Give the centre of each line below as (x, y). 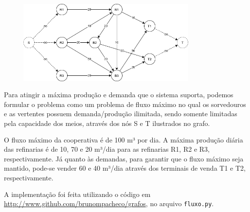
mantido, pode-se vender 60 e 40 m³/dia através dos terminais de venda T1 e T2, (125, 168)
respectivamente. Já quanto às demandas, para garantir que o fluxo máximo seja (124, 158)
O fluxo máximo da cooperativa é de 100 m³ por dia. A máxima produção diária (124, 139)
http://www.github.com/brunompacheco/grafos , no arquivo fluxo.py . (109, 203)
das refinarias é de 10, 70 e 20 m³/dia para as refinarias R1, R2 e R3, (107, 149)
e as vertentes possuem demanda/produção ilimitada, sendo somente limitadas (121, 114)
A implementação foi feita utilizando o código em (77, 194)
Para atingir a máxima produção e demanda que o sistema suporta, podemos (119, 95)
